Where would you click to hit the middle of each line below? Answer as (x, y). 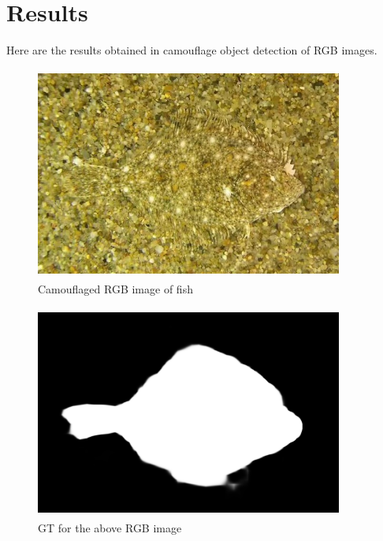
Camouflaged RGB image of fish (115, 288)
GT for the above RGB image (110, 527)
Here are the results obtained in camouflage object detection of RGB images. (192, 50)
